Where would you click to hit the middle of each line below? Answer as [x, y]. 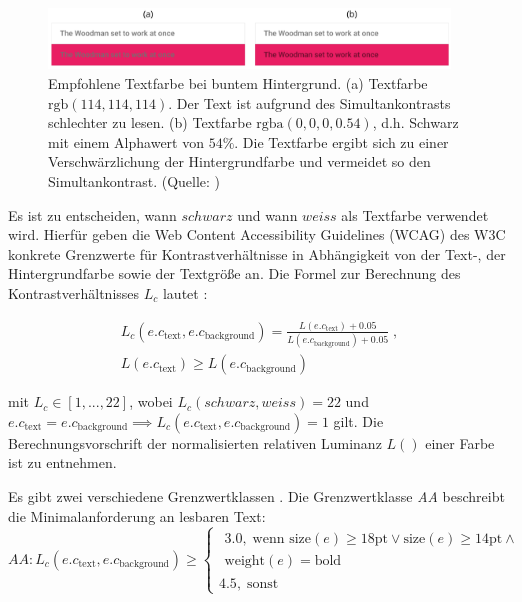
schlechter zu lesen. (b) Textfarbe [150, 122]
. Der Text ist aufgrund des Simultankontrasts [309, 102]
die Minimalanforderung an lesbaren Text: [137, 515]
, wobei [151, 401]
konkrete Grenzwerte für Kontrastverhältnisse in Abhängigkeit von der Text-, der [257, 253]
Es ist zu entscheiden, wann [92, 214]
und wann [267, 214]
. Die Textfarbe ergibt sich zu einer [341, 141]
